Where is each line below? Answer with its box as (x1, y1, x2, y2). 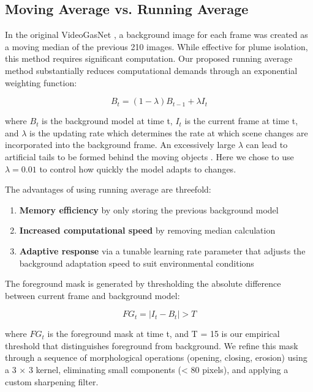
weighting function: (5, 76, 77, 89)
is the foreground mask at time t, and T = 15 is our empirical (47, 327, 280, 340)
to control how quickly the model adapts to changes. (39, 162, 236, 175)
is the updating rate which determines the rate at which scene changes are (29, 126, 308, 139)
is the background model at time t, (42, 114, 173, 127)
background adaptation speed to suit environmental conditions (19, 256, 254, 269)
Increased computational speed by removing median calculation (19, 224, 276, 237)
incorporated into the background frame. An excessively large (5, 138, 236, 151)
